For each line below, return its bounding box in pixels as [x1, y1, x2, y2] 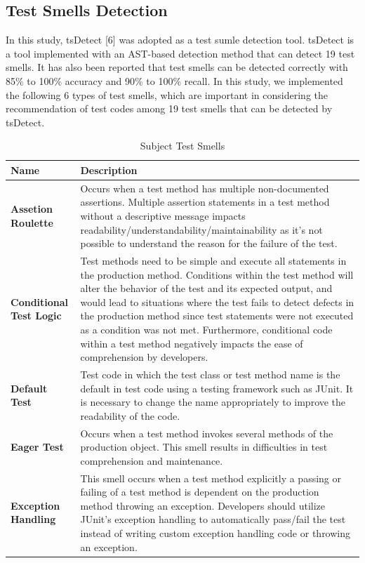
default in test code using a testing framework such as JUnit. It [80, 380, 354, 395]
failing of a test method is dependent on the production [80, 484, 319, 499]
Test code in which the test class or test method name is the [80, 367, 340, 382]
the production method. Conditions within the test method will [80, 267, 354, 281]
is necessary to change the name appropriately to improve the [80, 395, 346, 409]
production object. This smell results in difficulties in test [80, 439, 328, 454]
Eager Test [11, 439, 64, 454]
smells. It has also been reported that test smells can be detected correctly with [6, 60, 348, 74]
